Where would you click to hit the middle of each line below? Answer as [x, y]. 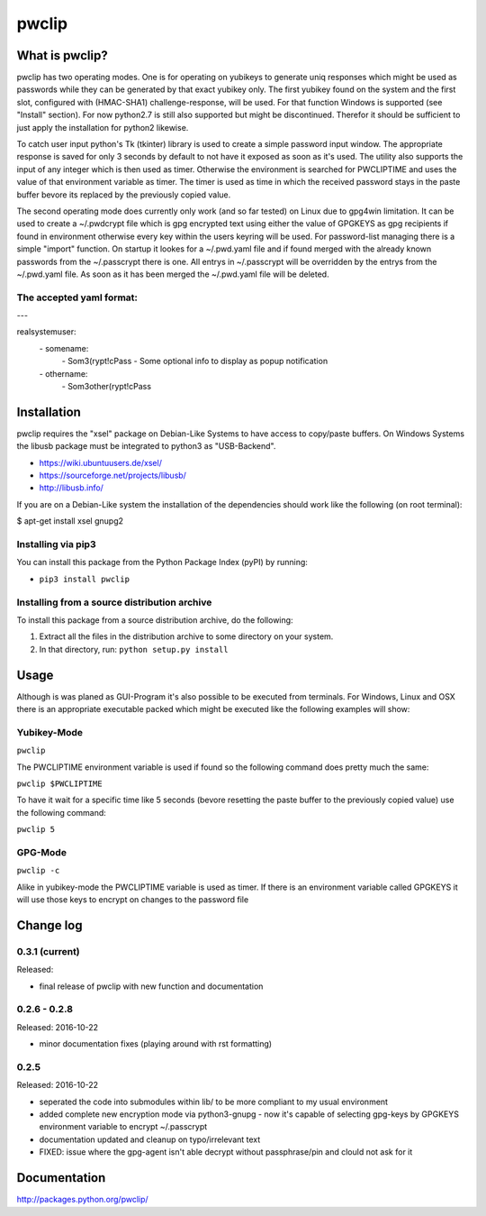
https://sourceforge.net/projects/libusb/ [112, 475]
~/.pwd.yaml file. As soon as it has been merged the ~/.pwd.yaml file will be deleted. [173, 274]
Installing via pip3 [56, 544]
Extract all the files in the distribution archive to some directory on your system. [186, 636]
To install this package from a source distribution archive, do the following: [155, 620]
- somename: [64, 348]
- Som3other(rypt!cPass [107, 387]
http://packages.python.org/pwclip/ [82, 1200]
